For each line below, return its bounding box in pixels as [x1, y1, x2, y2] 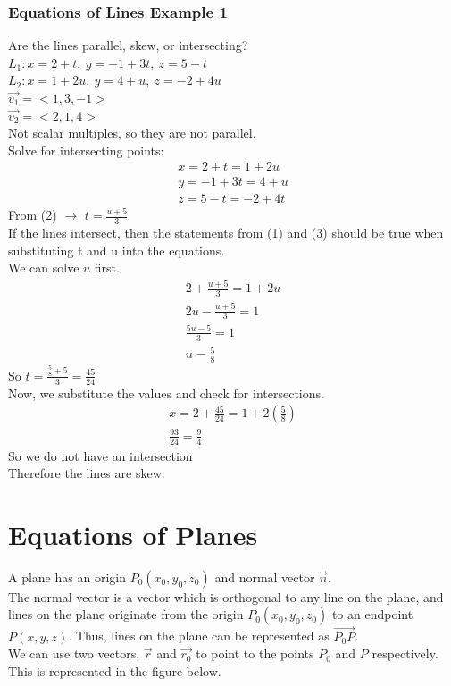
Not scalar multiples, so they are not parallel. [8, 123, 256, 142]
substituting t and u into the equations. [8, 240, 225, 259]
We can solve [8, 258, 79, 277]
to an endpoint [331, 605, 413, 623]
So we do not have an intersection [8, 446, 193, 464]
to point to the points [196, 644, 314, 663]
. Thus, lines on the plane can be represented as [68, 626, 330, 645]
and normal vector [214, 567, 315, 586]
